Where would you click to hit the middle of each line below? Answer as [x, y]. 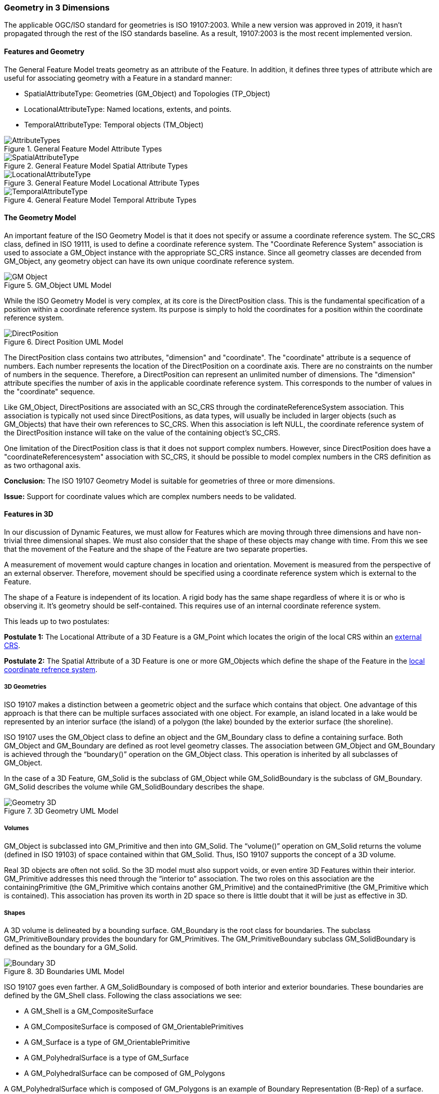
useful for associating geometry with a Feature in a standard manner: [118, 78]
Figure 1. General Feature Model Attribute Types [83, 148]
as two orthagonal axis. [42, 465]
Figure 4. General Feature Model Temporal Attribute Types [100, 200]
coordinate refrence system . [51, 670]
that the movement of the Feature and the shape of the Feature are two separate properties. [156, 549]
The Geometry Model [40, 218]
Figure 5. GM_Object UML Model [58, 285]
